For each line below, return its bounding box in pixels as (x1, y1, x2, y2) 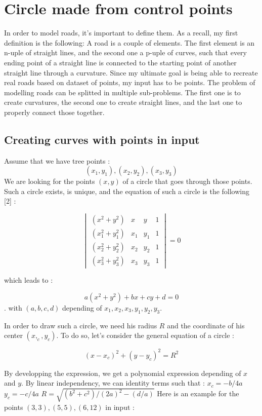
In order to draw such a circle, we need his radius (4, 320, 157, 330)
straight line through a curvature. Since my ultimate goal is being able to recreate (4, 67, 258, 78)
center (4, 330, 23, 341)
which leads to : (4, 275, 53, 285)
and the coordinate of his (167, 320, 245, 330)
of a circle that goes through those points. (122, 176, 252, 186)
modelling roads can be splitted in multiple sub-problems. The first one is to (4, 87, 241, 97)
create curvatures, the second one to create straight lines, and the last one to (4, 97, 242, 107)
